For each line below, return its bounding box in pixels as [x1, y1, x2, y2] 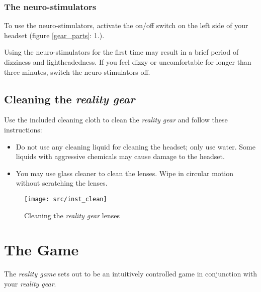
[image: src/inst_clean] [24, 195, 107, 203]
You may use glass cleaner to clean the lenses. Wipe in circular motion [16, 168, 233, 178]
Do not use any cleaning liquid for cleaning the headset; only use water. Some [16, 141, 255, 152]
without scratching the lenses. [16, 178, 108, 188]
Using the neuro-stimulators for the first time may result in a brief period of [4, 47, 239, 57]
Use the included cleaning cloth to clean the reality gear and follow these [4, 114, 228, 125]
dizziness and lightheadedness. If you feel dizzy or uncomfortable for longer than [4, 57, 251, 67]
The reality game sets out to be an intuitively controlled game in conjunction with [4, 268, 257, 279]
